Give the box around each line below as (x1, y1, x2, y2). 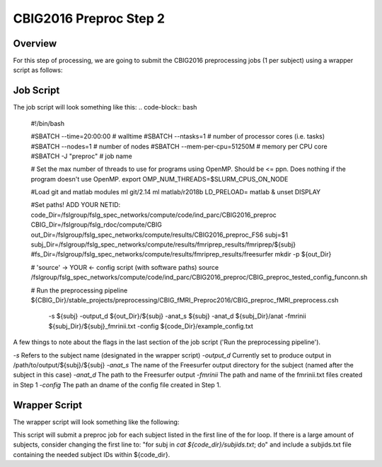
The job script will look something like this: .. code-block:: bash (13, 103, 197, 112)
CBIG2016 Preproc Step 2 (13, 11, 166, 26)
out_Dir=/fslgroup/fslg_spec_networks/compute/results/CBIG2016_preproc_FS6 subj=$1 (30, 230, 288, 239)
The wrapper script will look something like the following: (13, 418, 180, 426)
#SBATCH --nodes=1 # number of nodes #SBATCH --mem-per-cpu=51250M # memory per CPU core (30, 142, 328, 150)
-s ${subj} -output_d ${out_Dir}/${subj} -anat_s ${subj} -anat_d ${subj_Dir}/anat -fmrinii (48, 312, 307, 321)
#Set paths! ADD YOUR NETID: (30, 201, 121, 209)
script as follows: (13, 66, 63, 74)
